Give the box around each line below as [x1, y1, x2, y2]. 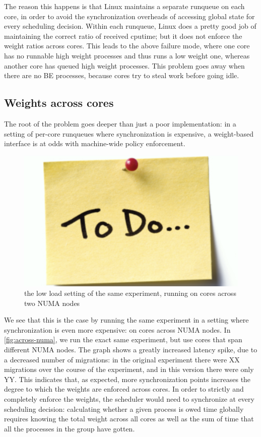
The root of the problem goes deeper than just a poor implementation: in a [4, 118, 236, 129]
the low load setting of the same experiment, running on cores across [24, 288, 236, 298]
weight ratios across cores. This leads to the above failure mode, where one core [4, 40, 250, 51]
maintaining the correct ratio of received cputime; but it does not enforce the [4, 30, 242, 41]
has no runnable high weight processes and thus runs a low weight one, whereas [4, 50, 250, 60]
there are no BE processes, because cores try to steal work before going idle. [4, 70, 239, 81]
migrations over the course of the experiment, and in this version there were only [4, 364, 254, 374]
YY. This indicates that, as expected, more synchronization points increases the [4, 373, 251, 384]
